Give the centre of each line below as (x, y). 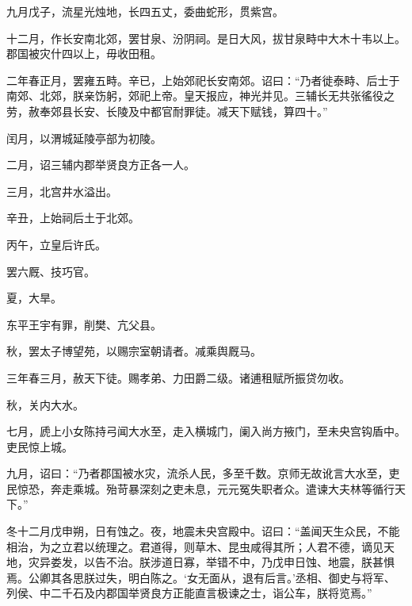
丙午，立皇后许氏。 (56, 244)
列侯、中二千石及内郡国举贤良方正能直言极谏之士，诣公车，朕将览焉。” (189, 593)
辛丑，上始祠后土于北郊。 (73, 218)
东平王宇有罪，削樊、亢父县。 (84, 324)
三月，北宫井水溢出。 (62, 191)
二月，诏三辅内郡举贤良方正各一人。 (101, 165)
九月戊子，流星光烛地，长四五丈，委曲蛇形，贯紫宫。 (145, 11)
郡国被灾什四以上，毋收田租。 (84, 54)
